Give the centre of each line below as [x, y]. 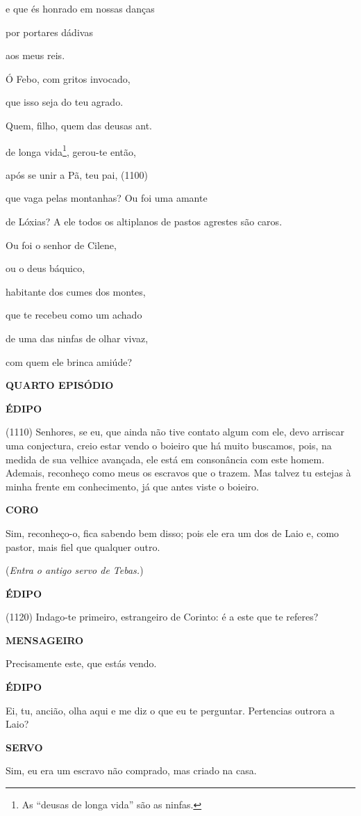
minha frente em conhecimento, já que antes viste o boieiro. [132, 486]
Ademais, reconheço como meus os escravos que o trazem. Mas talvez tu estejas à [178, 473]
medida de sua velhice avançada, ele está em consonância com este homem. [165, 459]
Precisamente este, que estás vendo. [81, 663]
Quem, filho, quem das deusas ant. [79, 125]
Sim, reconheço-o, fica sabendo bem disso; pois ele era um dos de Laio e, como [173, 533]
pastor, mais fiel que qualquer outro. [83, 546]
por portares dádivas [49, 32]
